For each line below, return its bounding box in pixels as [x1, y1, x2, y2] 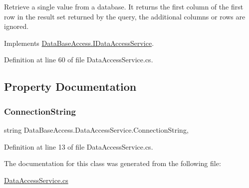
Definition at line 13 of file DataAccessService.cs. [4, 141, 153, 152]
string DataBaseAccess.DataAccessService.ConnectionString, [4, 124, 189, 135]
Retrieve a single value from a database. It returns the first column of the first [4, 1, 244, 11]
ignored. [4, 21, 29, 31]
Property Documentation [4, 79, 137, 94]
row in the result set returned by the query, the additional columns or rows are [4, 11, 246, 21]
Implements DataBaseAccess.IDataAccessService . [4, 37, 154, 48]
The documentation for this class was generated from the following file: [4, 158, 221, 169]
